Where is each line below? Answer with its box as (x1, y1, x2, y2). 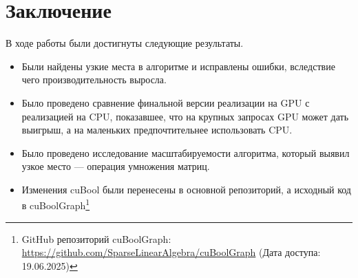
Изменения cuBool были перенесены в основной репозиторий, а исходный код (21, 182, 351, 196)
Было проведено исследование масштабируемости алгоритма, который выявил (21, 145, 350, 160)
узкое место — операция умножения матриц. (21, 159, 210, 173)
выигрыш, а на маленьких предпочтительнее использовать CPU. (21, 122, 293, 137)
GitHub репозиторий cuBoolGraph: (21, 231, 171, 246)
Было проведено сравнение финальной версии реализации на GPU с (21, 95, 310, 109)
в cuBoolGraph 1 (21, 196, 90, 213)
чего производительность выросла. (21, 72, 167, 87)
